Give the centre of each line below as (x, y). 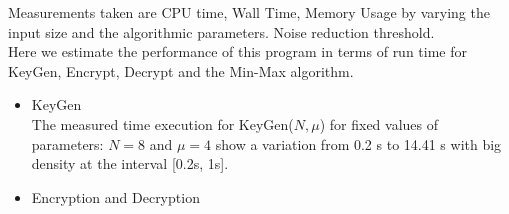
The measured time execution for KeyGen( (162, 123)
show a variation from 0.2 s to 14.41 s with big (358, 143)
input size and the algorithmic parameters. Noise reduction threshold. (221, 31)
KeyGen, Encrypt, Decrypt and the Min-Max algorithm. (181, 70)
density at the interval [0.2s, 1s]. (130, 163)
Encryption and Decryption (115, 196)
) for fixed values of (379, 123)
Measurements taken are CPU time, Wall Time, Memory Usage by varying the (249, 12)
